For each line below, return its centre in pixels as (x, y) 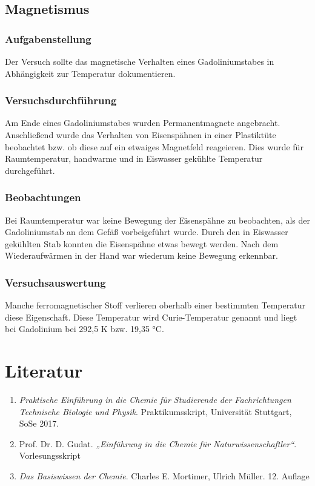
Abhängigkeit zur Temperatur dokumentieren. (90, 73)
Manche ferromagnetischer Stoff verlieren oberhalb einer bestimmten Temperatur (155, 305)
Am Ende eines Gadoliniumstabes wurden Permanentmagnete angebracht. (143, 123)
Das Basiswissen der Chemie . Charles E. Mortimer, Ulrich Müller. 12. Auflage (164, 476)
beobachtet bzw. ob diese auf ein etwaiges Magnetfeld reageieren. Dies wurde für (154, 146)
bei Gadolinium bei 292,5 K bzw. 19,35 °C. (85, 329)
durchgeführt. (30, 170)
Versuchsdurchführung (61, 100)
